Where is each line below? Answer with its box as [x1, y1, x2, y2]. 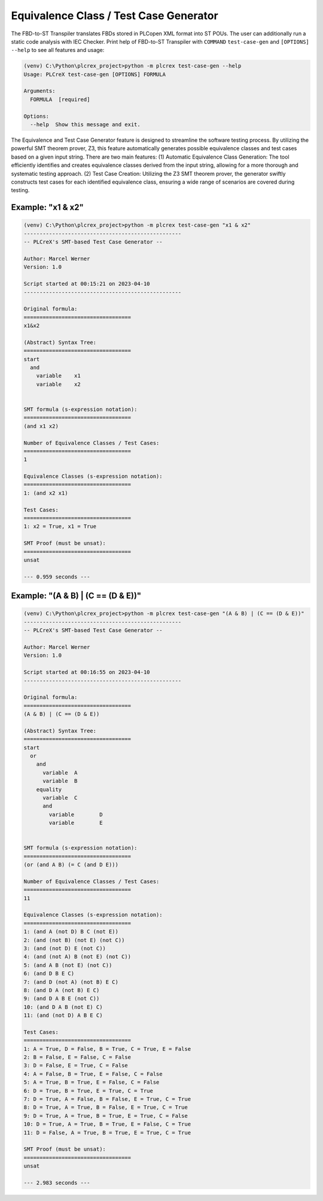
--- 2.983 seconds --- [23, 1179, 90, 1186]
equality [36, 786, 62, 792]
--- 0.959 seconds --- [23, 573, 90, 580]
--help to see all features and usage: [11, 47, 105, 54]
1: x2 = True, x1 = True [23, 523, 97, 530]
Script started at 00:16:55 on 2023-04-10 [23, 669, 150, 676]
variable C [42, 794, 78, 801]
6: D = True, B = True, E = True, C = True [23, 1087, 154, 1094]
